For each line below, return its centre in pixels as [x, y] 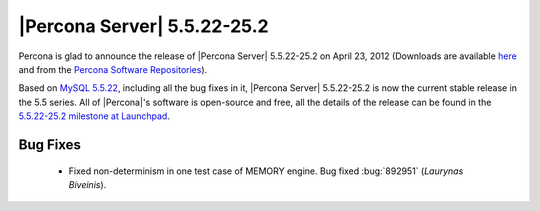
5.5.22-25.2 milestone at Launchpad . [94, 116]
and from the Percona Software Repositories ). [113, 69]
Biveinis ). [87, 184]
